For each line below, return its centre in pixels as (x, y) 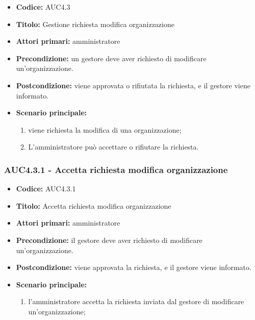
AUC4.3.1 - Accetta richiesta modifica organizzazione (116, 169)
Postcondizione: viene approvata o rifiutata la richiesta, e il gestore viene (133, 85)
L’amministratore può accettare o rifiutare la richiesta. (113, 147)
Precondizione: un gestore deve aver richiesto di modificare (111, 58)
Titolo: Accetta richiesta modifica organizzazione (94, 205)
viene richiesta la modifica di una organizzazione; (105, 129)
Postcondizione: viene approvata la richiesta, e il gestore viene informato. (134, 267)
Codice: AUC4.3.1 (46, 189)
